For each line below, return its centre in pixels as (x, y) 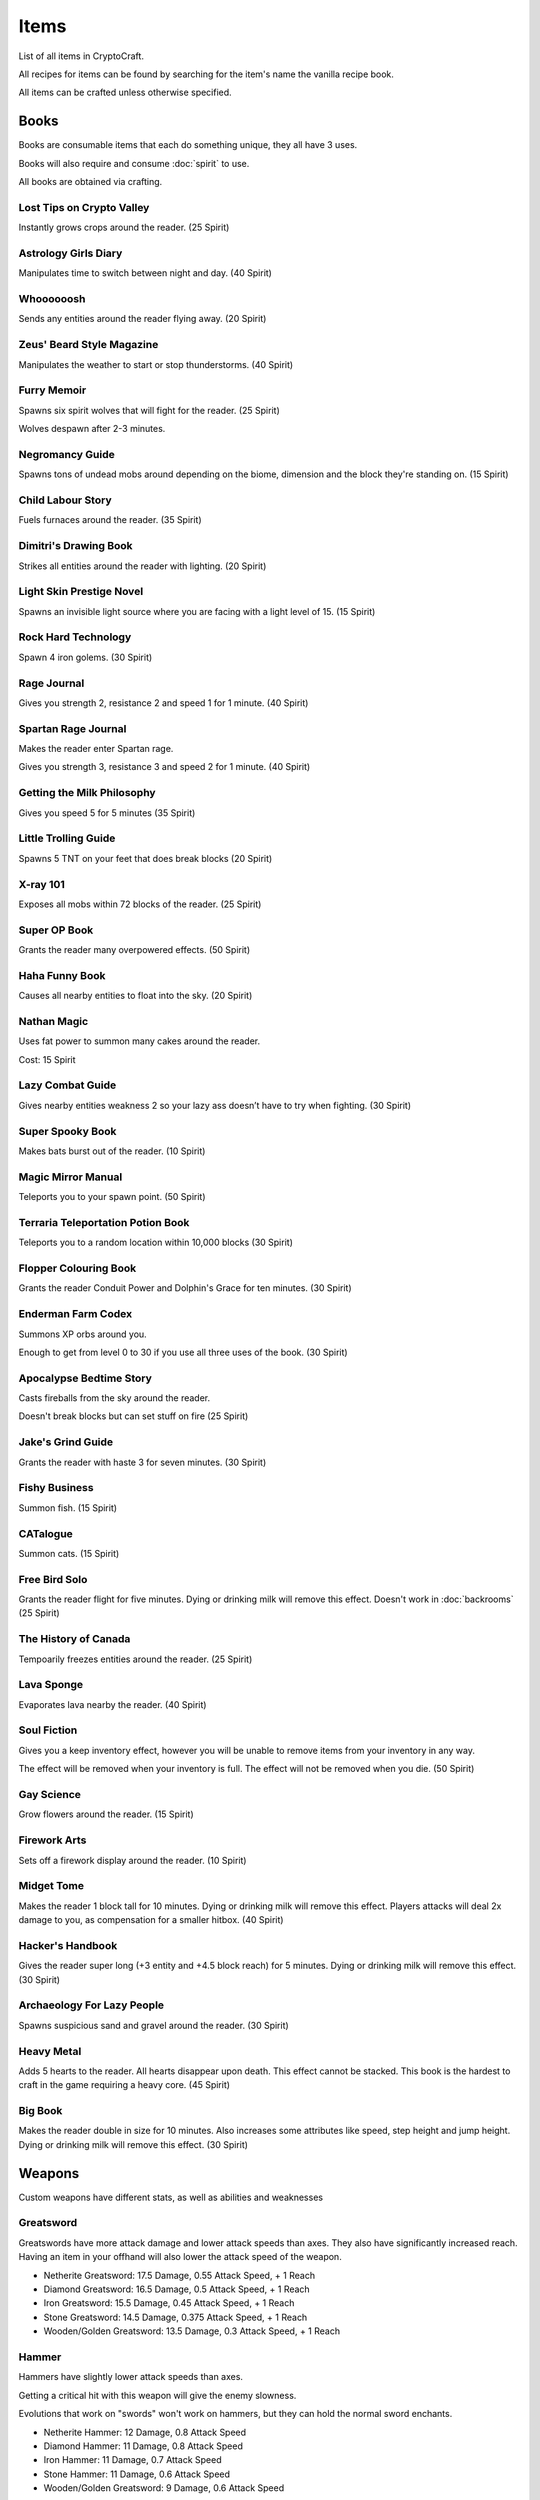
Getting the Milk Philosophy (87, 793)
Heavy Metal (50, 2051)
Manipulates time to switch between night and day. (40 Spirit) (145, 273)
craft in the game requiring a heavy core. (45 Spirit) (124, 2085)
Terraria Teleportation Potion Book (104, 1222)
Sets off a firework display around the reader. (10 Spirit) (132, 1860)
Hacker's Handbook (68, 1945)
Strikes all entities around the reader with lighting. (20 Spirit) (142, 566)
